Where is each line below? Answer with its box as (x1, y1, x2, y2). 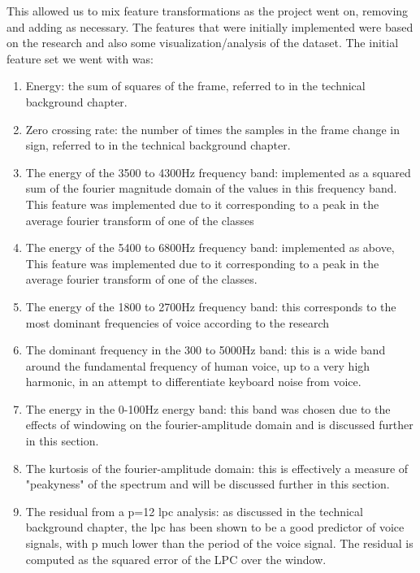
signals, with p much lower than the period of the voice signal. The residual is (25, 535, 414, 552)
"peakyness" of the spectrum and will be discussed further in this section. (25, 475, 390, 493)
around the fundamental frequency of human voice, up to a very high (25, 357, 370, 374)
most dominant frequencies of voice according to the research (25, 314, 330, 331)
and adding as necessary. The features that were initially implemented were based (6, 18, 414, 35)
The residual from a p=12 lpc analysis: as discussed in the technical (25, 502, 363, 519)
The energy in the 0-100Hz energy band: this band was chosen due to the (25, 400, 391, 417)
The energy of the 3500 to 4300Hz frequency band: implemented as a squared (25, 163, 411, 180)
